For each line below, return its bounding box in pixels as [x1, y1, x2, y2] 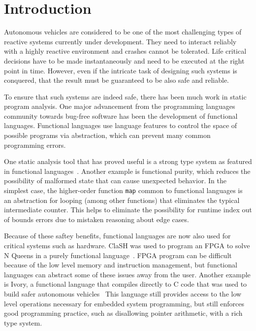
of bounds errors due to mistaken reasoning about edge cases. [4, 214, 189, 224]
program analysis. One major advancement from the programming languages [4, 101, 235, 111]
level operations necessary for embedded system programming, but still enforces [4, 298, 245, 308]
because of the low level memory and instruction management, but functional [4, 260, 237, 270]
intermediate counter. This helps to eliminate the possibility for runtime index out [4, 204, 252, 215]
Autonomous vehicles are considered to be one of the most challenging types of [4, 27, 242, 37]
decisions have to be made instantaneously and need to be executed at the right [4, 55, 245, 66]
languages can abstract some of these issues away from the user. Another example [4, 269, 251, 279]
